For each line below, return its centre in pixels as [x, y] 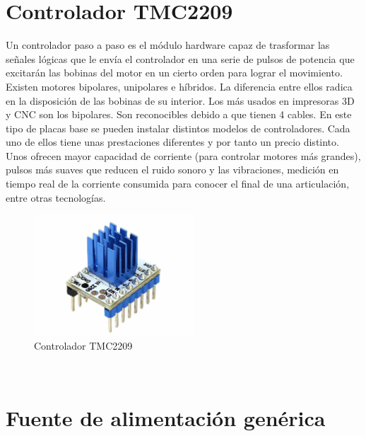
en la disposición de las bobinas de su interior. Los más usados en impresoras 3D [180, 100]
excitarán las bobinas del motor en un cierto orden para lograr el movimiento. [174, 73]
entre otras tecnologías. [56, 197]
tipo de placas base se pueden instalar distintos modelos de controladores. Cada [178, 128]
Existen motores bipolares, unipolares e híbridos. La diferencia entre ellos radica [179, 86]
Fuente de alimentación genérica [166, 418]
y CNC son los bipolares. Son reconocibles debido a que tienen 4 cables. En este [179, 114]
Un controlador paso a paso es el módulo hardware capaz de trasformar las [168, 45]
